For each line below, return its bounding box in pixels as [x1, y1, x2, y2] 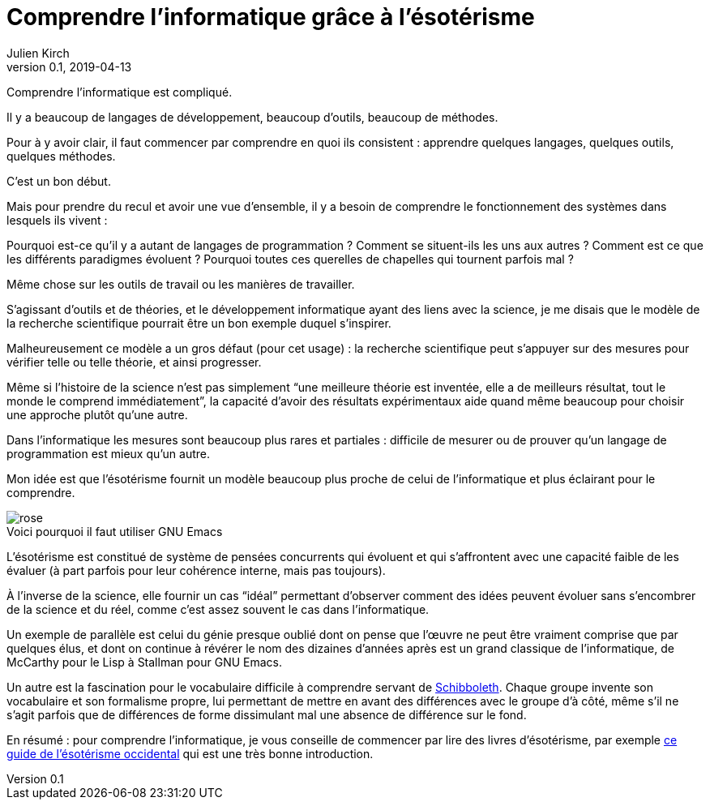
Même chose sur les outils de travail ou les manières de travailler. [6, 277, 355, 291]
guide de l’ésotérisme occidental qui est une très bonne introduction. [6, 746, 374, 761]
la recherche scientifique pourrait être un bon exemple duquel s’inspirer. [6, 315, 391, 330]
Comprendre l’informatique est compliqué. [6, 84, 233, 99]
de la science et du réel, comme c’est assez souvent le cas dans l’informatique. [6, 602, 430, 616]
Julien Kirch [6, 45, 70, 60]
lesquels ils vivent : [6, 212, 108, 227]
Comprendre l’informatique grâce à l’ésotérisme [6, 3, 535, 31]
